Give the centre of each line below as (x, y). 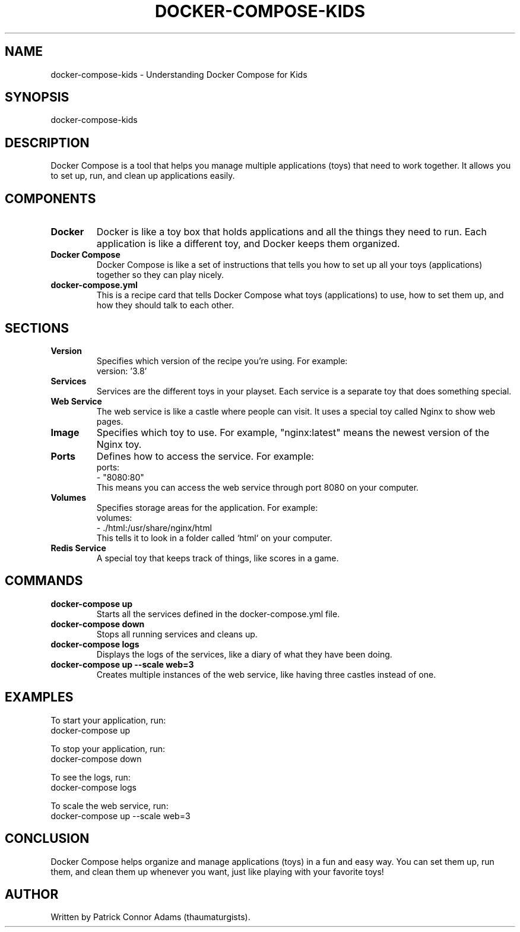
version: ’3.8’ (122, 371)
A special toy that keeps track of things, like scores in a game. (218, 558)
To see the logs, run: (91, 777)
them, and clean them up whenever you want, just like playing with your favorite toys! (217, 871)
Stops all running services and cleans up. (177, 634)
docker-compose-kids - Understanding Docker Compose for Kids (179, 74)
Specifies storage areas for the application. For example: (207, 507)
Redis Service (78, 548)
